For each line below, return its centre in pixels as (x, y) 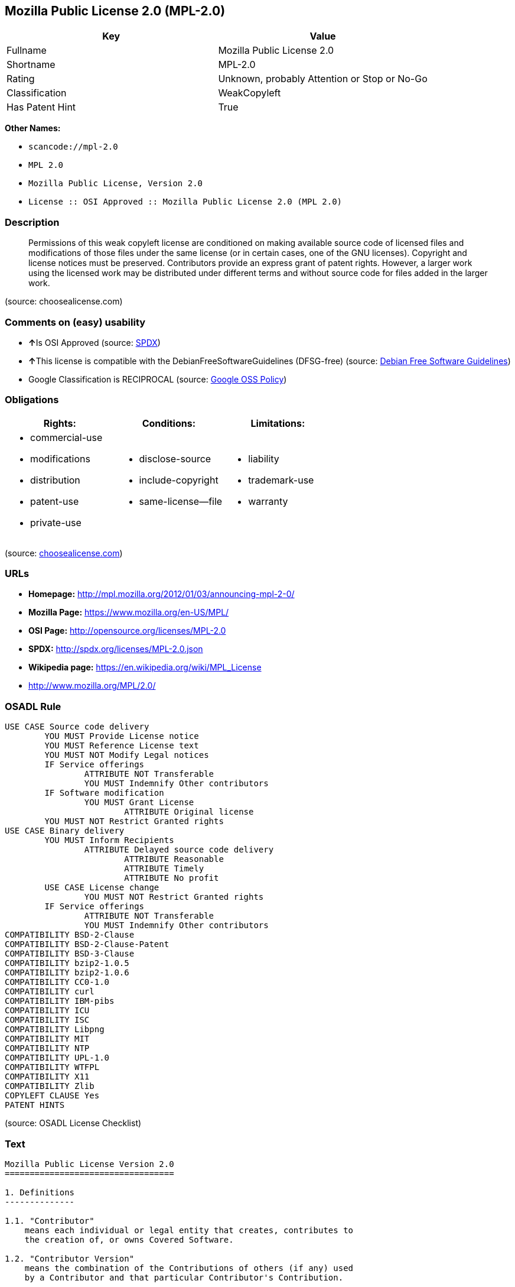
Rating (21, 79)
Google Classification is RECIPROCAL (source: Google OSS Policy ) (158, 379)
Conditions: (169, 423)
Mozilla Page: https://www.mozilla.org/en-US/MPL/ (129, 612)
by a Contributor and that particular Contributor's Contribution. (184, 1277)
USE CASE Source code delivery (77, 727)
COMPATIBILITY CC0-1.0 (57, 982)
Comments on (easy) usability (75, 322)
